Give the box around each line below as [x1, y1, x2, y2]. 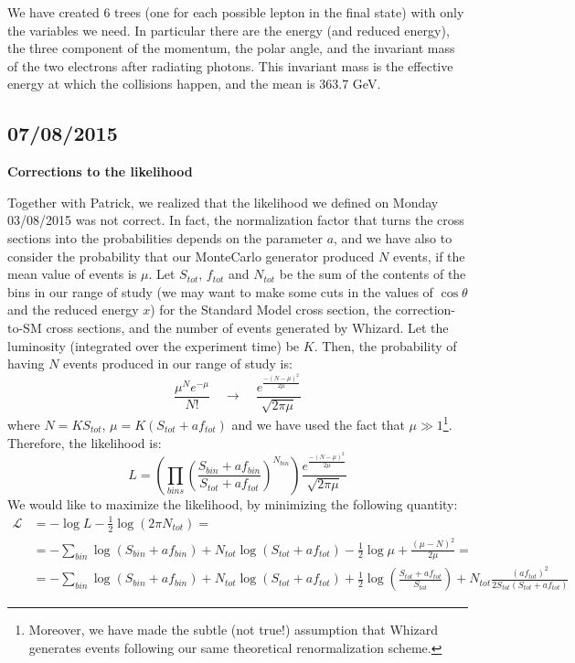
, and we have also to [334, 228, 453, 247]
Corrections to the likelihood [7, 162, 193, 181]
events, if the [392, 246, 465, 265]
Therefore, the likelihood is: [7, 433, 162, 452]
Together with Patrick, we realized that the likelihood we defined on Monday [7, 192, 439, 211]
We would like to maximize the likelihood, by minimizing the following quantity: [7, 494, 458, 513]
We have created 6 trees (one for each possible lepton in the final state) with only [7, 3, 464, 21]
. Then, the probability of [314, 336, 457, 355]
